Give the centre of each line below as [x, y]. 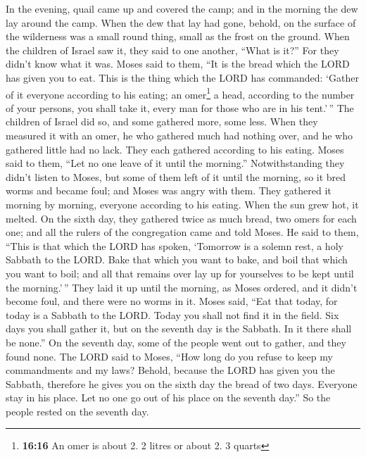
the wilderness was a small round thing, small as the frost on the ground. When [178, 36]
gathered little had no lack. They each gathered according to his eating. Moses [175, 149]
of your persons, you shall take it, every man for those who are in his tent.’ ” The [180, 107]
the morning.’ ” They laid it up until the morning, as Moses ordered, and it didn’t [182, 287]
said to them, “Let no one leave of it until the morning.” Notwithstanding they [175, 163]
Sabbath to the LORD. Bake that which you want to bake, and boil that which [177, 259]
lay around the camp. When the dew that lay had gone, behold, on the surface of [181, 22]
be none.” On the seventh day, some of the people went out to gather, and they [176, 342]
